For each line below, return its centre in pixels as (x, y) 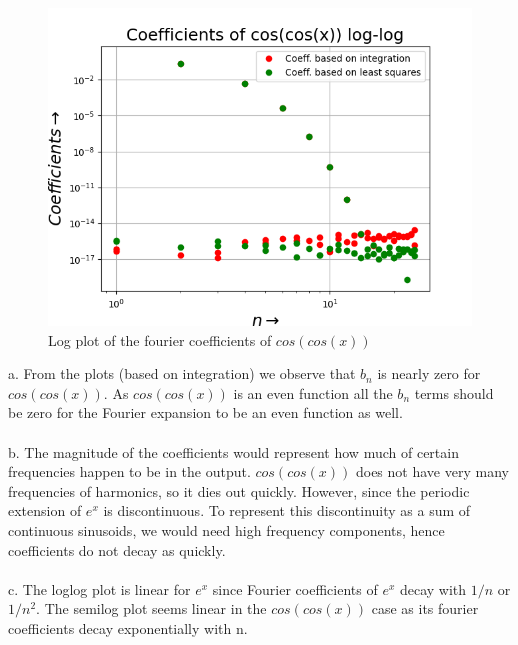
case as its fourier (425, 608)
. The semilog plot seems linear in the (151, 608)
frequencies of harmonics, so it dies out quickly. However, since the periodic (239, 490)
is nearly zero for (429, 373)
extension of (45, 510)
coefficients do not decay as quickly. (117, 549)
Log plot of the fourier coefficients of (160, 339)
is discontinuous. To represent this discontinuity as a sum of (287, 510)
